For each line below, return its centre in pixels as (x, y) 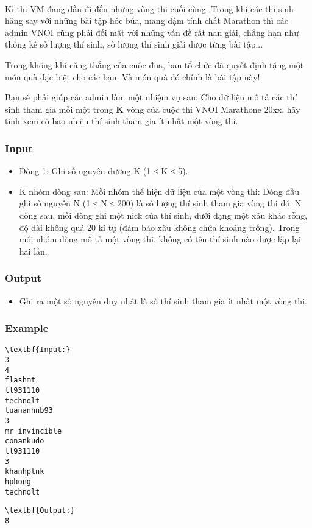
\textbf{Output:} (40, 511)
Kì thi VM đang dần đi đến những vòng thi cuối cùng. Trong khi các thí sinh (149, 8)
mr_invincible (34, 431)
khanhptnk (25, 472)
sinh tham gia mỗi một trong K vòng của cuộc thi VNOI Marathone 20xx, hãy (153, 109)
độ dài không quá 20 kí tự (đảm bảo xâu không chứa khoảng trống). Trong (159, 227)
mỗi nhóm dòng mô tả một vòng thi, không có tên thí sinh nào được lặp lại (160, 239)
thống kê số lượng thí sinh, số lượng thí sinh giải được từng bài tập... (134, 44)
